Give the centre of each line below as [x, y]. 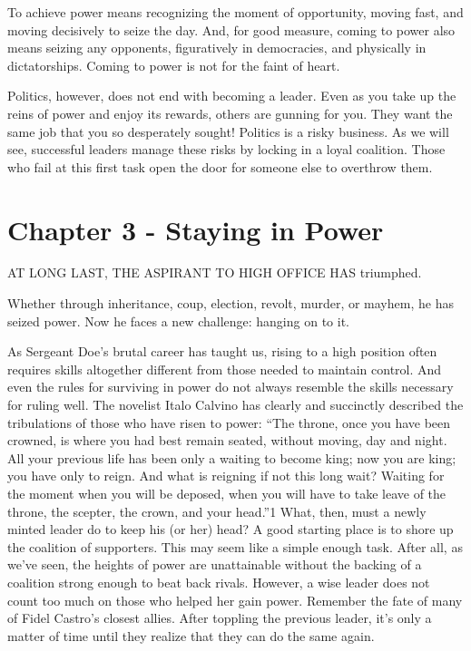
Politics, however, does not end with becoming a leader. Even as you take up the [232, 96]
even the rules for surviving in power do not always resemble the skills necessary [231, 387]
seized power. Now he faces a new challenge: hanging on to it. [178, 321]
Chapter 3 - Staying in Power [196, 229]
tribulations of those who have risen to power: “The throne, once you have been [229, 422]
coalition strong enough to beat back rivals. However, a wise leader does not [219, 582]
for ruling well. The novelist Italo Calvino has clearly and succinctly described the [235, 405]
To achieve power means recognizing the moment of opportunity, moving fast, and [235, 12]
